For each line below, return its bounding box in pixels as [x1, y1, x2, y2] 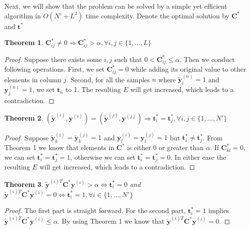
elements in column [4, 74, 61, 84]
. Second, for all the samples [66, 74, 150, 84]
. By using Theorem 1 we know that [58, 215, 165, 226]
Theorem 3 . [4, 179, 44, 189]
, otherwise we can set [70, 152, 135, 162]
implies [208, 205, 229, 215]
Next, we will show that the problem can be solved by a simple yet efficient [4, 1, 227, 11]
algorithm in [4, 10, 41, 20]
